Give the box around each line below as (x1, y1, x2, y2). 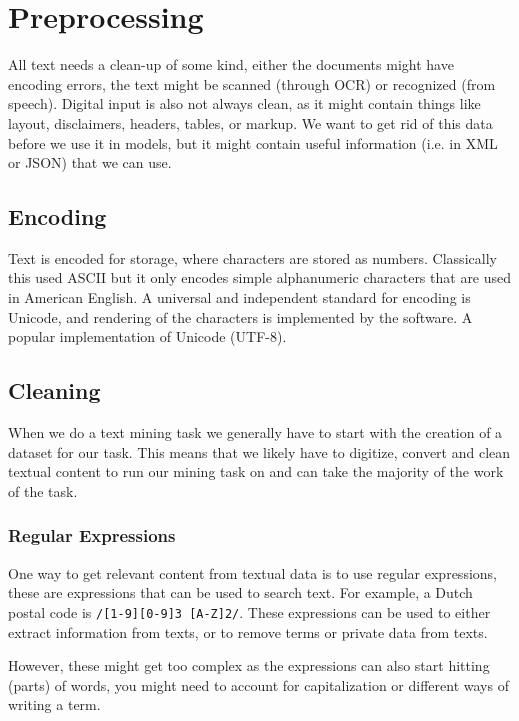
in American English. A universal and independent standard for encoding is (8, 287, 471, 308)
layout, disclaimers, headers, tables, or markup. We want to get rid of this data (8, 112, 493, 133)
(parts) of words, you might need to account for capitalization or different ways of (8, 674, 509, 695)
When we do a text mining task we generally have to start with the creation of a (8, 422, 503, 443)
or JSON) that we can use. (8, 152, 172, 173)
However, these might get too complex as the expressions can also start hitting (8, 655, 490, 676)
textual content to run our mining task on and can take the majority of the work (8, 461, 504, 482)
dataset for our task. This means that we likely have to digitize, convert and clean (8, 441, 511, 462)
